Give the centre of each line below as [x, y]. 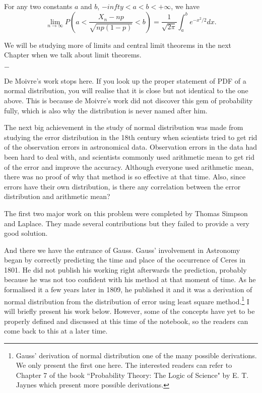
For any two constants [38, 6]
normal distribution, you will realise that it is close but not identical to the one [126, 90]
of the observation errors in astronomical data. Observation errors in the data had [131, 147]
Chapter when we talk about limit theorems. [73, 55]
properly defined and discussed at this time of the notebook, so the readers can [126, 321]
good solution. [26, 233]
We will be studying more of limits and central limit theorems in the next [118, 45]
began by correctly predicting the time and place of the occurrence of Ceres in [125, 260]
